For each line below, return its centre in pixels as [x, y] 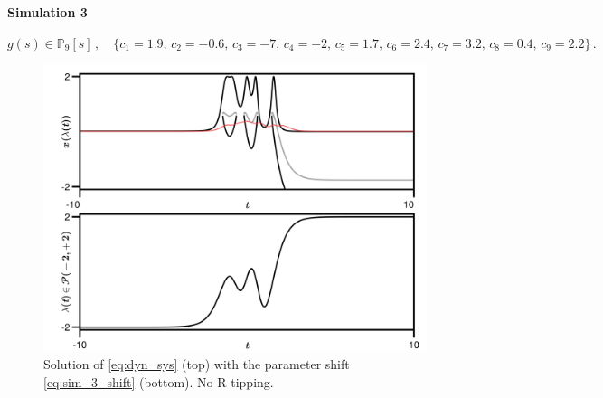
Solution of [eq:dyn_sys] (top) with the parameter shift [197, 364]
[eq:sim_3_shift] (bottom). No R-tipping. [159, 381]
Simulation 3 [47, 11]
